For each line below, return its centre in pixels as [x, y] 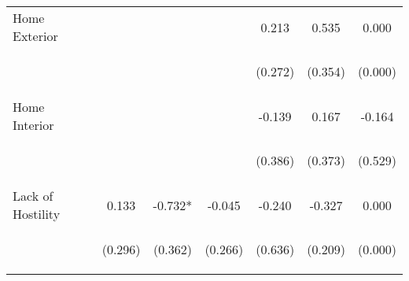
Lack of [33, 196]
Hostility [37, 214]
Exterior [35, 36]
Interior [33, 125]
